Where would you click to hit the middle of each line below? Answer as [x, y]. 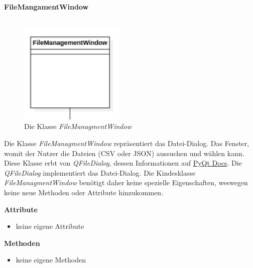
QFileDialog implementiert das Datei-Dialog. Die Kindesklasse [100, 172]
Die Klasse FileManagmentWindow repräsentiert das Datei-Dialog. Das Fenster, [127, 143]
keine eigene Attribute [50, 226]
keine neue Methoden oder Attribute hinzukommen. [84, 192]
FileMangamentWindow [46, 7]
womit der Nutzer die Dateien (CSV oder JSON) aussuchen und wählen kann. [124, 153]
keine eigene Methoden [51, 260]
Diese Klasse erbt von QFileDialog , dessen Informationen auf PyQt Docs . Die [123, 163]
